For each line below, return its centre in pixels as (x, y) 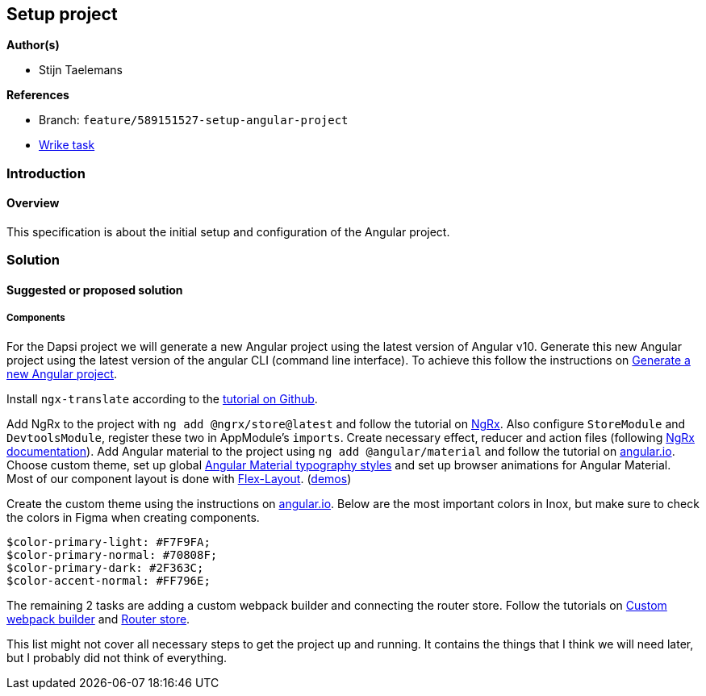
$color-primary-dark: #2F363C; (105, 567)
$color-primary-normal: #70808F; (112, 554)
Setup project (62, 14)
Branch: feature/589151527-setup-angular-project (194, 120)
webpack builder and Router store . (98, 619)
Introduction (46, 173)
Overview (33, 203)
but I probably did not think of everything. (117, 657)
